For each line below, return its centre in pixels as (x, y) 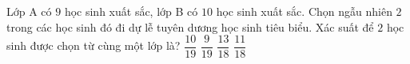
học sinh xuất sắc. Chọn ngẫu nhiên (304, 11)
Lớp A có (29, 11)
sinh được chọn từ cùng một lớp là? (94, 45)
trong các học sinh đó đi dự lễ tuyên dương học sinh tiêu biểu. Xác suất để (190, 26)
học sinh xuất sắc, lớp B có (131, 11)
